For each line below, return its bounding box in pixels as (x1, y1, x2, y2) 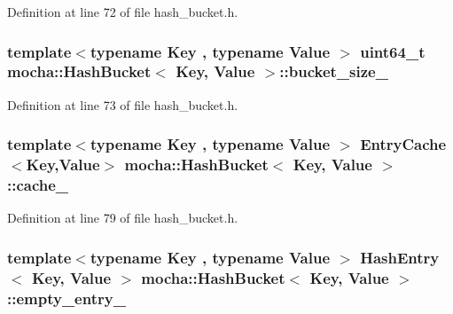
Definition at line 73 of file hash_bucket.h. (7, 95, 238, 114)
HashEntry (360, 246, 440, 268)
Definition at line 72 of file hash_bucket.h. (7, 3, 238, 20)
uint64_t (360, 40, 426, 62)
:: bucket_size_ (279, 60, 388, 82)
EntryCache (360, 133, 447, 155)
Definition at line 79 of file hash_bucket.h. (7, 208, 238, 227)
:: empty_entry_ (7, 287, 126, 309)
